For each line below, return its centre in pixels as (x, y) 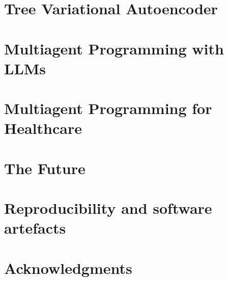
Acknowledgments (68, 268)
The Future (45, 168)
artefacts (35, 228)
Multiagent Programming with (114, 48)
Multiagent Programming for (108, 108)
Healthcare (43, 128)
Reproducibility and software (108, 208)
